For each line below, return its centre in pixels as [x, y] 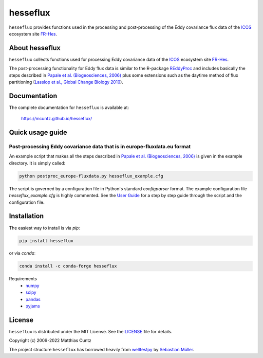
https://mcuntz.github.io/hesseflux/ [57, 119]
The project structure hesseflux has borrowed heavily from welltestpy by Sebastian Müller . [102, 349]
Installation [26, 216]
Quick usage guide [38, 133]
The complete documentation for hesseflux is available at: [69, 107]
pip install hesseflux [46, 241]
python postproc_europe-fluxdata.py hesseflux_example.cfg [91, 176]
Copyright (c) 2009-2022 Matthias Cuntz [50, 340]
